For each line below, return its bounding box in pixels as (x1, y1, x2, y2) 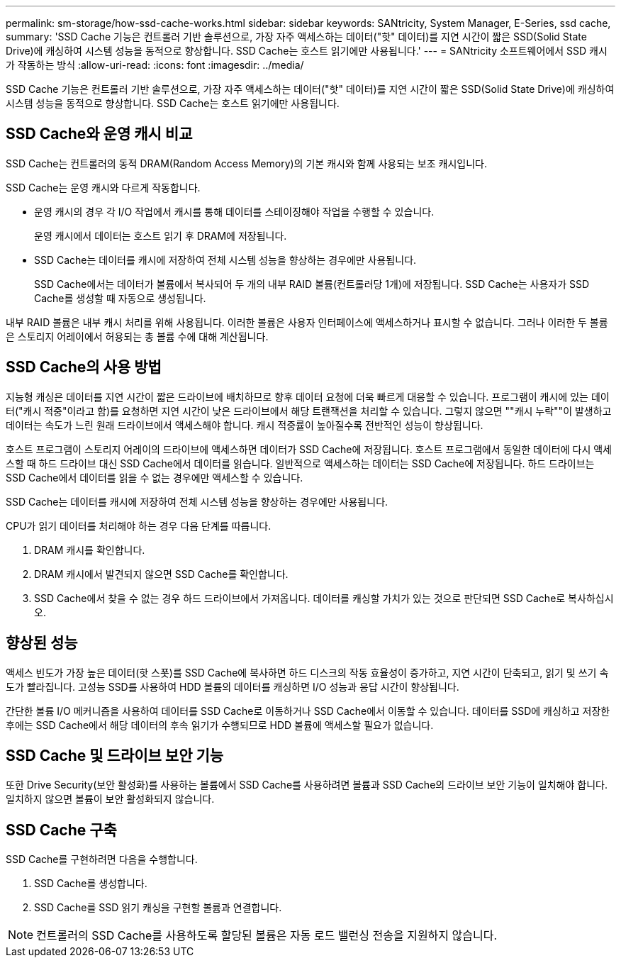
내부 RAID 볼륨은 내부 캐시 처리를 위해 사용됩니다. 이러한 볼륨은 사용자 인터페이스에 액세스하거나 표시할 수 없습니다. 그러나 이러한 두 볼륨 (6, 316, 608, 328)
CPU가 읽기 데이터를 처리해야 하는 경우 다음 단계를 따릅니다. (6, 519, 272, 532)
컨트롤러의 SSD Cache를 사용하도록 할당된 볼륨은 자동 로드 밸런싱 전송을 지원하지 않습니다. (36, 928, 498, 943)
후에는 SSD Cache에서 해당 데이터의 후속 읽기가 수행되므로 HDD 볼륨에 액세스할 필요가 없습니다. (6, 718, 434, 731)
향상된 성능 (6, 634, 78, 652)
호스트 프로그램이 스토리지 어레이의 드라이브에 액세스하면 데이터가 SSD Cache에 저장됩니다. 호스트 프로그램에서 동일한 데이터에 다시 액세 (6, 442, 612, 455)
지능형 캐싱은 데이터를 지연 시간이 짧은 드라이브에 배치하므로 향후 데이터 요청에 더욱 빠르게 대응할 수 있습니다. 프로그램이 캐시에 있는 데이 (6, 390, 610, 403)
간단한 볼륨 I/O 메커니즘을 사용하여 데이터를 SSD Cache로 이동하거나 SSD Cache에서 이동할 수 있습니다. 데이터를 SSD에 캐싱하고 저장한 (6, 704, 610, 717)
